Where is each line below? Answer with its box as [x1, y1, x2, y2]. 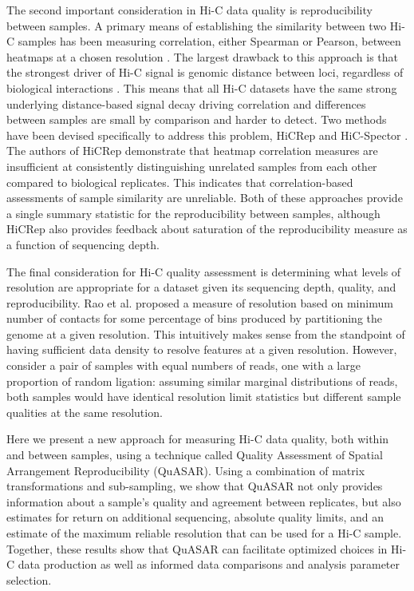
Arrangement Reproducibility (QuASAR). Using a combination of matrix [6, 462, 365, 478]
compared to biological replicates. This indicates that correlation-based [6, 173, 353, 190]
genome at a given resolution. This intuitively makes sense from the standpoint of [6, 325, 405, 342]
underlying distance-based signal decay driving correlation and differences [6, 95, 366, 112]
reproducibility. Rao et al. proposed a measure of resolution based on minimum [6, 294, 393, 311]
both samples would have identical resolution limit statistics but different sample [6, 388, 401, 405]
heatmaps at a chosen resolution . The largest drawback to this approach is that [6, 48, 398, 65]
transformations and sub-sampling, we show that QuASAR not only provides [6, 478, 383, 494]
